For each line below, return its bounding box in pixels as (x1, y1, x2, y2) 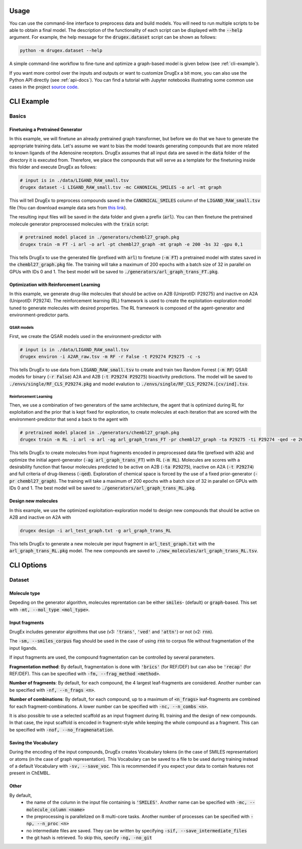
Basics (9, 112, 26, 120)
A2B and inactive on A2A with (9, 514, 71, 520)
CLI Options (9, 561, 47, 570)
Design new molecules (9, 498, 58, 504)
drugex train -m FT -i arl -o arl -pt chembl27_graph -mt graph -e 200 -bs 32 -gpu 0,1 (20, 241, 243, 247)
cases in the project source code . (9, 84, 79, 90)
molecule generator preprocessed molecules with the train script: (9, 221, 149, 227)
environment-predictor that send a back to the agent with (9, 416, 128, 422)
